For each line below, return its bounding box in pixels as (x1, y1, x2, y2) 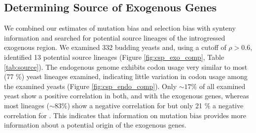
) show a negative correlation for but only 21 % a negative (67, 100, 244, 110)
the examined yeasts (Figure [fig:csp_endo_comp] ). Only (4, 81, 177, 91)
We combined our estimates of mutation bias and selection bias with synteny (4, 23, 236, 33)
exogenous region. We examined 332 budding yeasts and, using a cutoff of (4, 42, 226, 52)
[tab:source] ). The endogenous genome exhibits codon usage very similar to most (4, 61, 248, 72)
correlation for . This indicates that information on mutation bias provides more (4, 110, 246, 120)
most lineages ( (4, 100, 49, 110)
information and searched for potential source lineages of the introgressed (4, 32, 225, 43)
